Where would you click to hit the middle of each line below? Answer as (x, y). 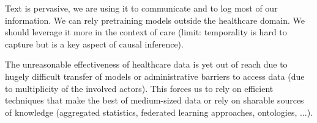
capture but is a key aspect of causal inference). (94, 44)
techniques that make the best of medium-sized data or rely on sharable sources (155, 100)
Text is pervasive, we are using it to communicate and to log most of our (141, 8)
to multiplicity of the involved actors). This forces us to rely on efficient (139, 88)
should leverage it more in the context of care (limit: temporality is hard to (146, 32)
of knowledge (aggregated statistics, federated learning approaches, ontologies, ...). (159, 112)
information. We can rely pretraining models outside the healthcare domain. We (155, 20)
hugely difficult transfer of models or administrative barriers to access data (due (155, 76)
